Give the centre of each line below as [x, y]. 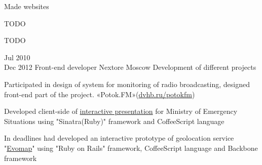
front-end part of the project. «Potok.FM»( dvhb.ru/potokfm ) [100, 94]
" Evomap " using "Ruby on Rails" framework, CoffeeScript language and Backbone [131, 148]
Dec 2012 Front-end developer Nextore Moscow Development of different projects [130, 67]
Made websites [27, 6]
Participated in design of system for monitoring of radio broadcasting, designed [127, 84]
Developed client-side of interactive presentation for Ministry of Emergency [121, 111]
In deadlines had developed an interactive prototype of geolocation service [119, 138]
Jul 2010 [17, 57]
